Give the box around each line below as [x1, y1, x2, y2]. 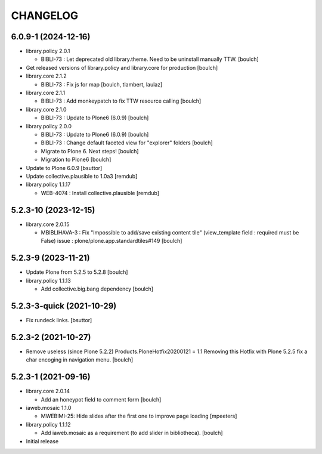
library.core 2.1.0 [26, 106, 67, 113]
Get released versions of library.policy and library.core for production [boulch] [26, 64, 218, 71]
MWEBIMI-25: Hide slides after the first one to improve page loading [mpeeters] [41, 412, 237, 420]
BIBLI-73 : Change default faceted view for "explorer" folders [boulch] [41, 139, 213, 146]
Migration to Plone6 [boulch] [41, 156, 112, 163]
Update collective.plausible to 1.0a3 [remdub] [26, 172, 138, 180]
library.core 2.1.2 [26, 72, 67, 80]
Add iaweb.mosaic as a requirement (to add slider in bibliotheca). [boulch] [41, 430, 223, 437]
